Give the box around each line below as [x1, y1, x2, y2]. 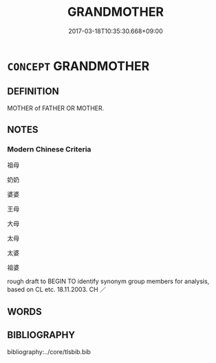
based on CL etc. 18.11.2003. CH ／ [7, 285, 107, 293]
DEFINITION [7, 85, 60, 97]
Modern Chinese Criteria [7, 145, 91, 154]
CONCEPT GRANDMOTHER [7, 58, 150, 74]
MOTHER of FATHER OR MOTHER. [7, 104, 105, 112]
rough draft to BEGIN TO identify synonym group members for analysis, [7, 277, 210, 286]
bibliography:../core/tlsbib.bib [7, 347, 91, 355]
